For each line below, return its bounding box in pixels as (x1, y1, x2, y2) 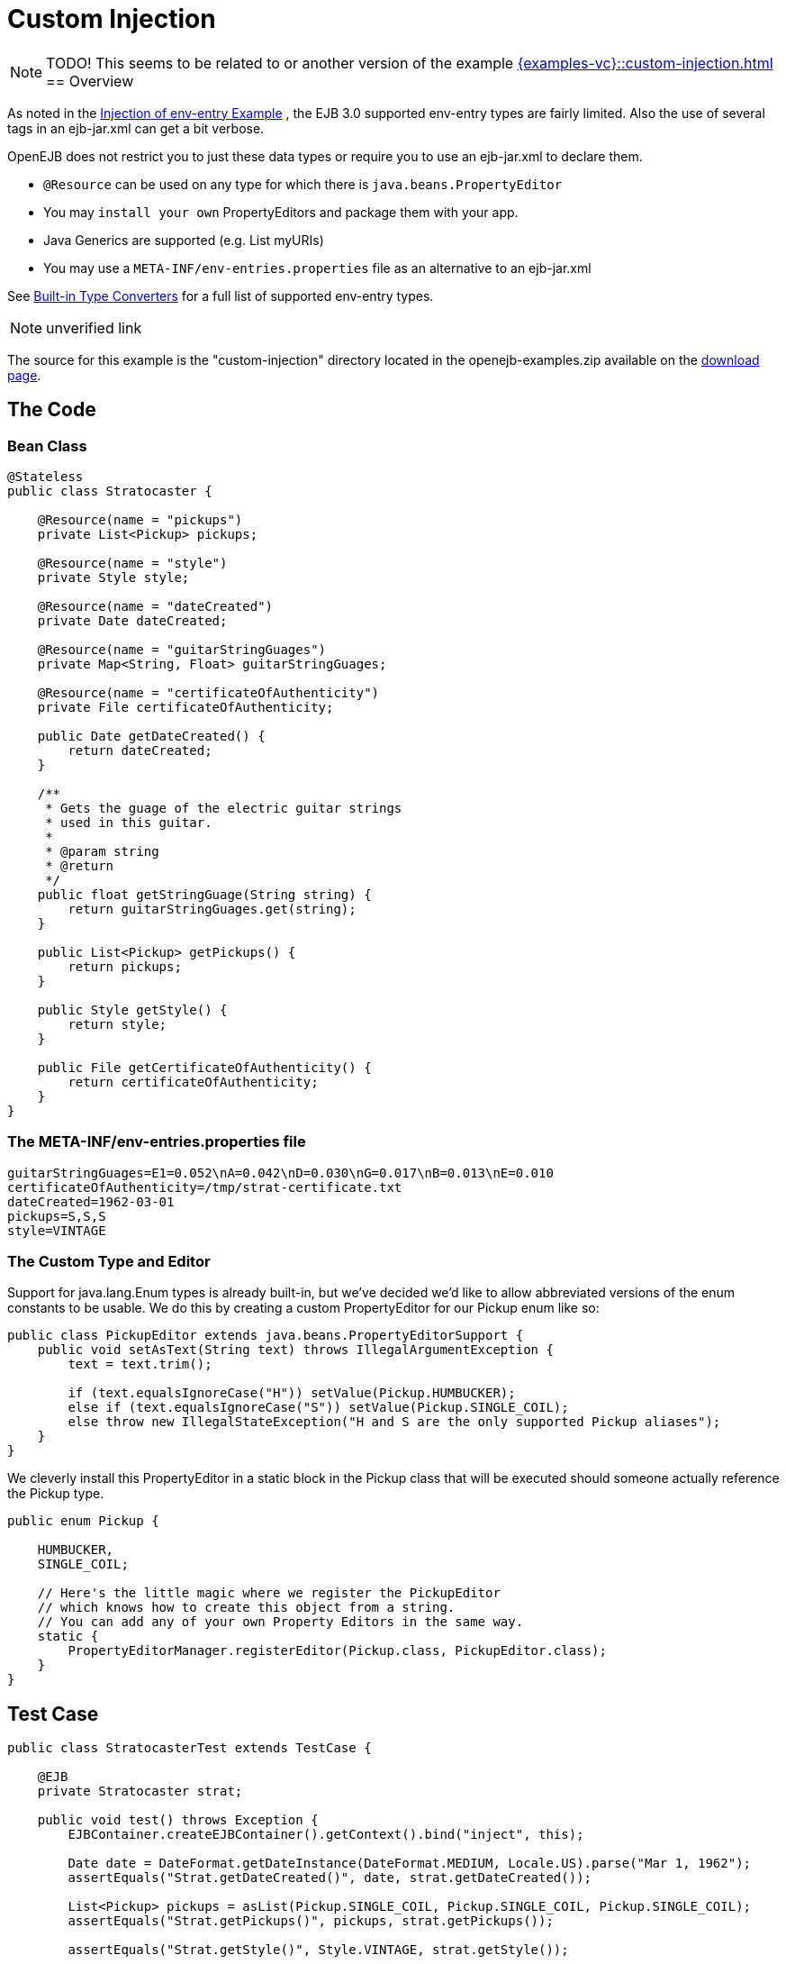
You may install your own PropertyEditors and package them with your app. (43, 204, 519, 220)
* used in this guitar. (45, 814, 212, 830)
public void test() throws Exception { (37, 1813, 319, 1828)
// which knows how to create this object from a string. (37, 1600, 456, 1615)
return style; (68, 1016, 167, 1032)
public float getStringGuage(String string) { (37, 887, 372, 902)
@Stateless (7, 468, 84, 484)
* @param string (45, 843, 159, 859)
